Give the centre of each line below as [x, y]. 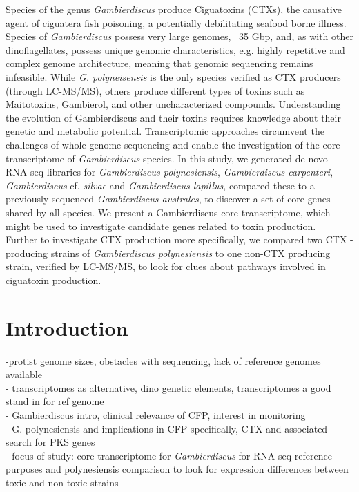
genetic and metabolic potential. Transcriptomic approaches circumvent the [165, 131]
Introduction [67, 327]
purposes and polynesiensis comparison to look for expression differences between [177, 469]
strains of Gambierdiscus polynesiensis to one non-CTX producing [191, 253]
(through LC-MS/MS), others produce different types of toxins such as [155, 90]
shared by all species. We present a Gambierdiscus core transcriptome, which [168, 212]
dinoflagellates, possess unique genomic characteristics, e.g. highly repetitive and [175, 49]
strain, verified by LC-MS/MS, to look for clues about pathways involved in [166, 266]
